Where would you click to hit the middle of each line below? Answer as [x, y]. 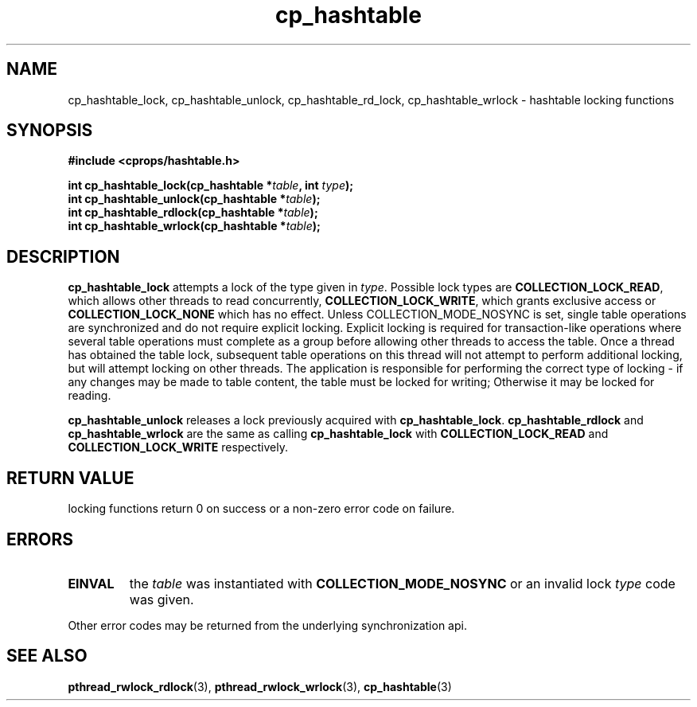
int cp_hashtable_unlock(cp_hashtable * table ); [194, 199]
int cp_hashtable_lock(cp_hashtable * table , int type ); [211, 186]
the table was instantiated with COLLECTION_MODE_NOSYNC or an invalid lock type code [402, 583]
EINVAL [91, 583]
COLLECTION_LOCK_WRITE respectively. [178, 447]
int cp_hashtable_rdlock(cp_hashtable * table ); [193, 213]
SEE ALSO [47, 656]
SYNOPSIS [50, 131]
